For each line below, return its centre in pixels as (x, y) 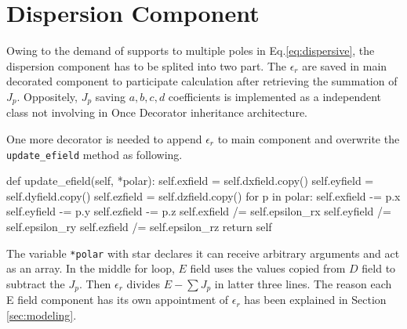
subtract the (36, 283)
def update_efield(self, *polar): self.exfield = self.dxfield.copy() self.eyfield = (190, 181)
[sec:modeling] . (42, 315)
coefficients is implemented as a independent (275, 96)
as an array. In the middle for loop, (91, 268)
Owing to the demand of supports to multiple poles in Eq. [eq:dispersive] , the (191, 51)
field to (379, 268)
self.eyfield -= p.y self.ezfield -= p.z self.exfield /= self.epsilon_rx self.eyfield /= (199, 211)
